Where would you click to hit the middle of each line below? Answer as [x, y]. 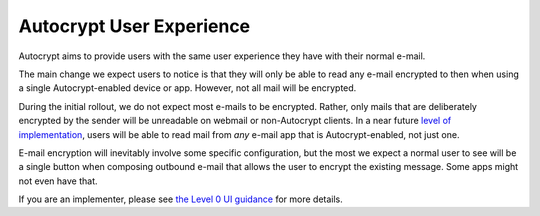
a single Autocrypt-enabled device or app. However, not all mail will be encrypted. [187, 88]
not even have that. [58, 181]
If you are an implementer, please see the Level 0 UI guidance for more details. [181, 199]
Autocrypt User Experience [134, 26]
